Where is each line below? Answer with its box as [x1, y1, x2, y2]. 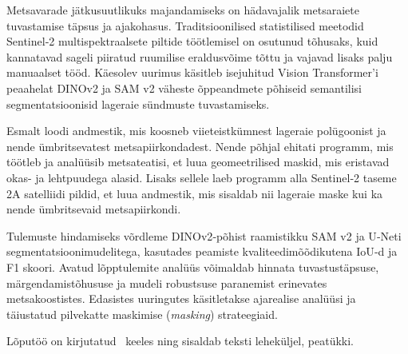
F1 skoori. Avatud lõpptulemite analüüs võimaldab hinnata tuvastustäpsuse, [6, 258, 379, 275]
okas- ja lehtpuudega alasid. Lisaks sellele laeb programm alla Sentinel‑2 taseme [6, 169, 397, 185]
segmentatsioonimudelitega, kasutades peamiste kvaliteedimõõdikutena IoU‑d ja [6, 243, 398, 260]
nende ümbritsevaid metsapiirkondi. [6, 201, 181, 217]
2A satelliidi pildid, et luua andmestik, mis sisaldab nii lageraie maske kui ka [6, 185, 383, 201]
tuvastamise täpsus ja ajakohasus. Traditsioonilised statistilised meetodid [6, 17, 364, 34]
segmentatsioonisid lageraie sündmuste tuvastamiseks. [6, 95, 270, 112]
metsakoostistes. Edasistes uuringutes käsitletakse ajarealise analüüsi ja [6, 290, 356, 307]
